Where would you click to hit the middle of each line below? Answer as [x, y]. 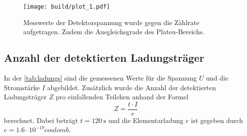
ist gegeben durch [217, 120]
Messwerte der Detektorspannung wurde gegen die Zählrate [111, 22]
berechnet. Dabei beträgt [41, 120]
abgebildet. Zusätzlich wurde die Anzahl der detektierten [131, 87]
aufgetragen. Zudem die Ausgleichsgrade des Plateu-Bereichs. [114, 32]
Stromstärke [22, 87]
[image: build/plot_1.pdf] [67, 7]
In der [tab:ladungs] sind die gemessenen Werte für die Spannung [100, 78]
